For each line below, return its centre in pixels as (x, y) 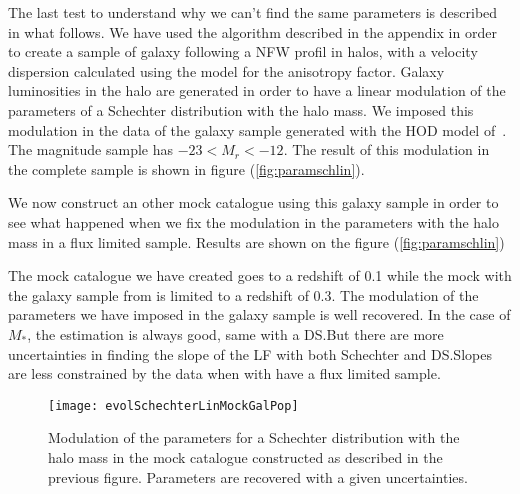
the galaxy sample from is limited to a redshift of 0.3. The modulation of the (243, 294)
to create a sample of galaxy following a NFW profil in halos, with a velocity (243, 51)
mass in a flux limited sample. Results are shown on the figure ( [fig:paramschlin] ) (256, 241)
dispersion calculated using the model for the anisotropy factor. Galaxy (226, 70)
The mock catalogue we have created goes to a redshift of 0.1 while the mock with (260, 275)
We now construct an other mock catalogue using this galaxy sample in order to (253, 202)
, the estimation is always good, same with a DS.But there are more (235, 333)
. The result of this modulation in (386, 149)
